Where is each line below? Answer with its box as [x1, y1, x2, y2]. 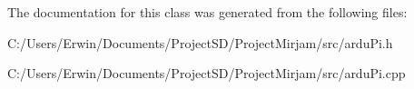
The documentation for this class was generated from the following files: [7, 3, 408, 21]
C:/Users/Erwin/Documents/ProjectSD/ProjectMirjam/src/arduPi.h [7, 33, 393, 52]
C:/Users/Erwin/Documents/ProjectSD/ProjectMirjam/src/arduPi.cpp [7, 64, 406, 83]
